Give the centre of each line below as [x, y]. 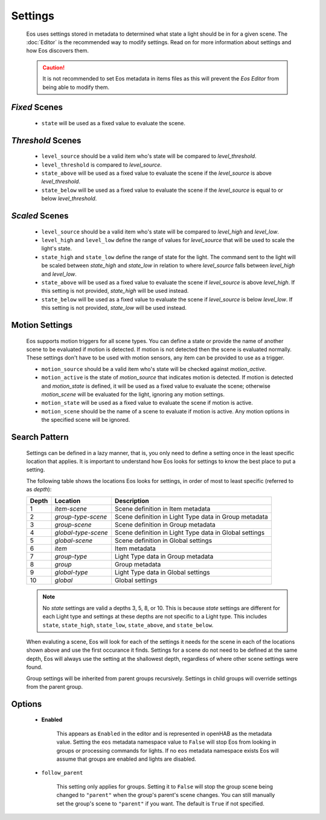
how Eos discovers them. [58, 51]
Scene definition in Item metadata [163, 509]
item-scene [71, 509]
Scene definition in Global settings [164, 540]
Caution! [54, 67]
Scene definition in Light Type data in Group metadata [192, 517]
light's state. [57, 249]
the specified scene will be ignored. [86, 420]
